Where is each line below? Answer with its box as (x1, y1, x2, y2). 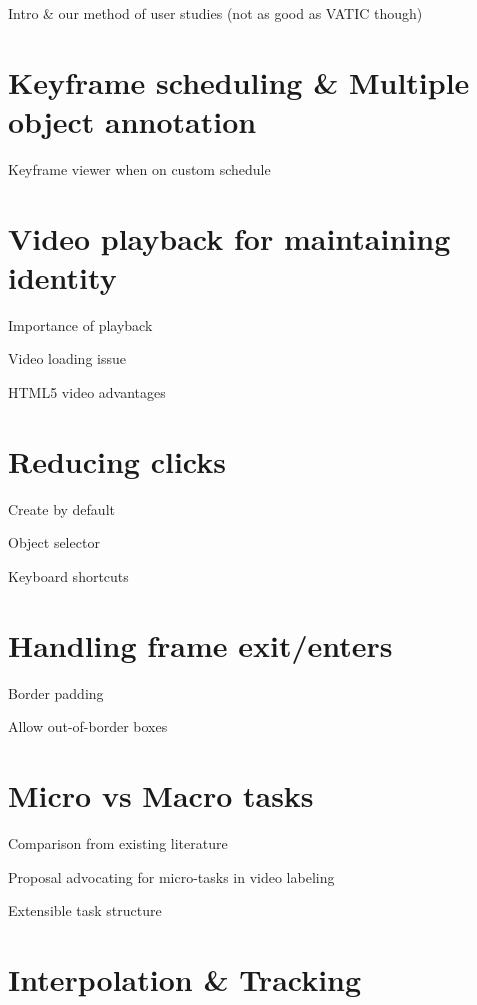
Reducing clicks (8, 440, 226, 481)
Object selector (8, 532, 100, 553)
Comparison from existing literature (8, 832, 228, 853)
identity (8, 256, 117, 297)
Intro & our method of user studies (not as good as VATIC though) (8, 3, 423, 23)
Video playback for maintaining (8, 217, 451, 258)
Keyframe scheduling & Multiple (8, 61, 470, 102)
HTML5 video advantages (8, 382, 166, 402)
